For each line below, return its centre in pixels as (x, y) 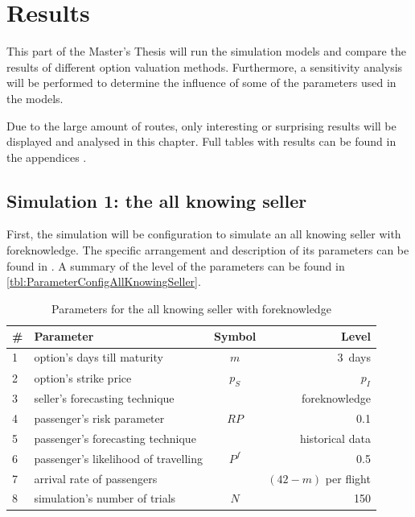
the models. (35, 98)
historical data (335, 438)
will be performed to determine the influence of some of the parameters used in (201, 83)
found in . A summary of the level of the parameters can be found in (176, 265)
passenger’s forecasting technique (115, 438)
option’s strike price (83, 377)
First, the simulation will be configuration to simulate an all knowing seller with (204, 234)
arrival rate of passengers (96, 478)
